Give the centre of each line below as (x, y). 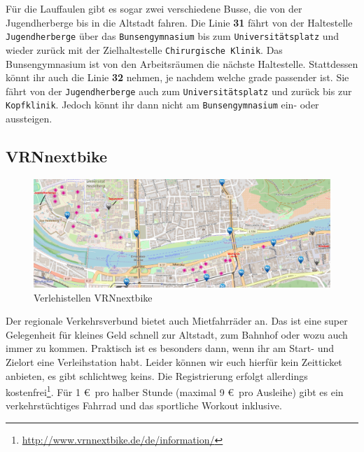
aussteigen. (29, 118)
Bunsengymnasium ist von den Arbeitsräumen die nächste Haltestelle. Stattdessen (182, 63)
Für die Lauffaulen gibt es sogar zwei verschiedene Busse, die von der (154, 8)
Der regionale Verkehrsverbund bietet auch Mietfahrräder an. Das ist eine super (177, 321)
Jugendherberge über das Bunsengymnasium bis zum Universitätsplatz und (173, 36)
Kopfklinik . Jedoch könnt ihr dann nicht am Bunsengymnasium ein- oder (162, 105)
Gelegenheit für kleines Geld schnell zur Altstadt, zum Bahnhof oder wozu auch (177, 334)
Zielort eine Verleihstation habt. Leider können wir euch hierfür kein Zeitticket (174, 362)
